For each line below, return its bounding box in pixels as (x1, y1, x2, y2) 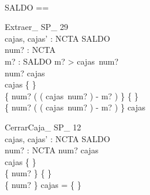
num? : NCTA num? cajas (5, 144, 98, 156)
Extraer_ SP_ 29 (5, 21, 69, 33)
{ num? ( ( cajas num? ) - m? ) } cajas (5, 101, 146, 113)
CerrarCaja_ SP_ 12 (5, 120, 81, 133)
